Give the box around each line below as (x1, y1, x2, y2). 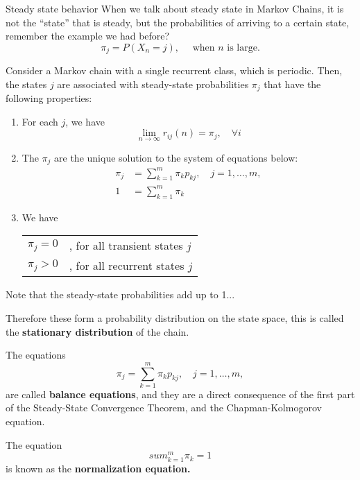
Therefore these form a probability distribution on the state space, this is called (6, 310, 344, 325)
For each (22, 114, 58, 128)
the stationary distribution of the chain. (6, 324, 189, 338)
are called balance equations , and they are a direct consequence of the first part (6, 386, 355, 401)
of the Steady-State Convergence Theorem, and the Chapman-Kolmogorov (6, 400, 322, 415)
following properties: (6, 91, 92, 105)
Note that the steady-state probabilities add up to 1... (6, 287, 235, 302)
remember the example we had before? (6, 28, 170, 43)
